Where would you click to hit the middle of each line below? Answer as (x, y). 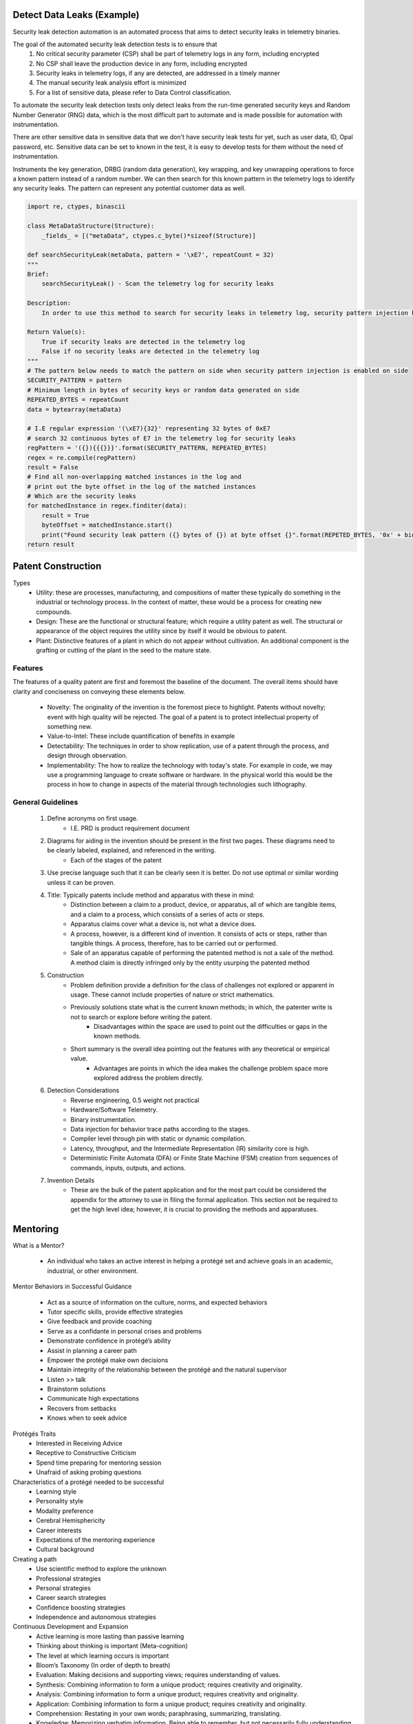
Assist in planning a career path (92, 1350)
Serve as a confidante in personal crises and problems (125, 1331)
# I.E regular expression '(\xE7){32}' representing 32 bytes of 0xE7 (149, 429)
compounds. (54, 612)
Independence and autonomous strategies (96, 1617)
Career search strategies (71, 1598)
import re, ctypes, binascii (76, 207)
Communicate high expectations (93, 1399)
